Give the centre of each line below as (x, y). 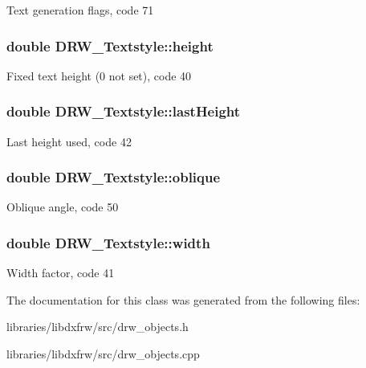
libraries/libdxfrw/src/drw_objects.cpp (103, 354)
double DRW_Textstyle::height (110, 45)
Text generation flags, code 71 (80, 10)
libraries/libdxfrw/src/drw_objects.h (98, 327)
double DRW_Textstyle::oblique (114, 177)
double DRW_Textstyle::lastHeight (124, 111)
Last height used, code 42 (69, 141)
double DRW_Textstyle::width (108, 242)
